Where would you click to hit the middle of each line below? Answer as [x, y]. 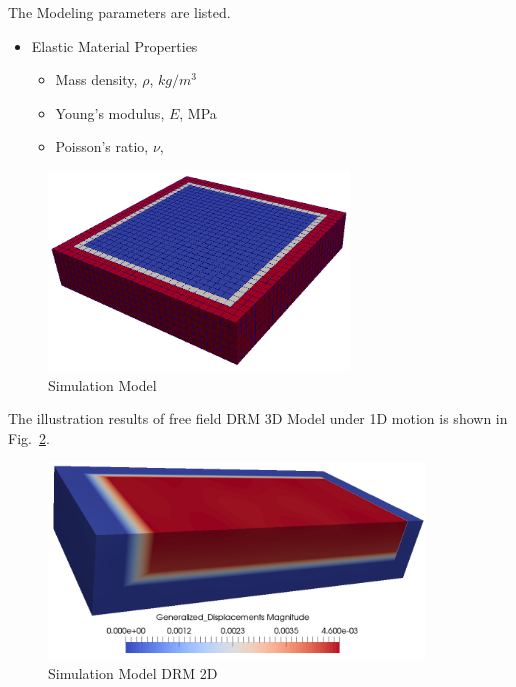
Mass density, [96, 79]
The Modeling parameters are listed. [119, 12]
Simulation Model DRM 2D [133, 673]
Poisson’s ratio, [102, 146]
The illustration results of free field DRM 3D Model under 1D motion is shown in [258, 418]
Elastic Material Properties [114, 45]
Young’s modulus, [110, 112]
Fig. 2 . [29, 437]
